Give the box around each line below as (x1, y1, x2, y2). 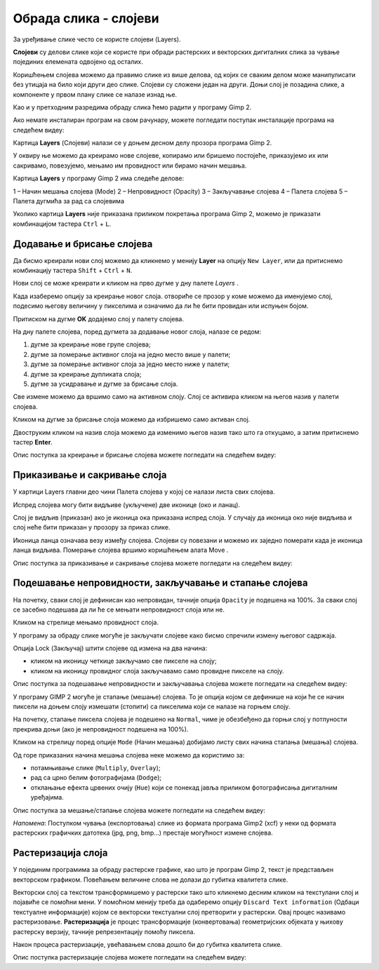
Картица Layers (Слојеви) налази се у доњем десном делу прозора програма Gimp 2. (13, 139, 272, 147)
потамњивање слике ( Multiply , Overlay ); (30, 763, 161, 772)
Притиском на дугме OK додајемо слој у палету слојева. (13, 314, 184, 323)
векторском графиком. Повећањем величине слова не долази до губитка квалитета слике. (13, 875, 288, 884)
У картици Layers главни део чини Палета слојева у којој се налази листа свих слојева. (13, 487, 275, 496)
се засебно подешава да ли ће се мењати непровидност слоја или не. (13, 605, 225, 614)
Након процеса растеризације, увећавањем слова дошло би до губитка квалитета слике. (13, 940, 282, 948)
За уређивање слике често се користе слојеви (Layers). (13, 35, 181, 43)
